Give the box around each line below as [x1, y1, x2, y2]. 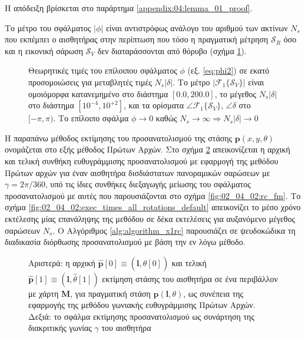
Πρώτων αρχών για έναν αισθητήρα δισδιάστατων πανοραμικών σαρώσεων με [5, 166, 270, 178]
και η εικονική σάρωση [5, 44, 84, 57]
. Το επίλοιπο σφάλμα [53, 112, 129, 124]
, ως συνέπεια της [183, 287, 244, 299]
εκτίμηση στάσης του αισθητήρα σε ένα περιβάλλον [102, 272, 278, 284]
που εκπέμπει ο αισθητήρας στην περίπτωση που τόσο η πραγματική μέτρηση [5, 33, 268, 45]
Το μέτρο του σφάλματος [5, 21, 91, 34]
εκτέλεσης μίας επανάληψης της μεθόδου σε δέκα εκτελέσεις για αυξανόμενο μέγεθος [5, 212, 296, 224]
